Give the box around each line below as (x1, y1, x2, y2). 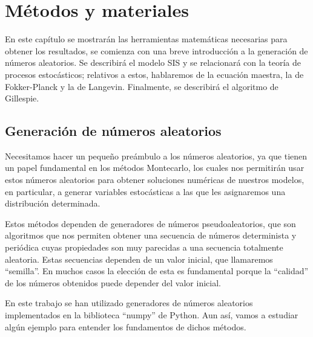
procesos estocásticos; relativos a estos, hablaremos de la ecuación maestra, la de (5, 68, 304, 80)
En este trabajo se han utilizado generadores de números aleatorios (5, 297, 253, 309)
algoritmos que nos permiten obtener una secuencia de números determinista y (5, 229, 297, 242)
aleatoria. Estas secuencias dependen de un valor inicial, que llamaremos (5, 252, 273, 265)
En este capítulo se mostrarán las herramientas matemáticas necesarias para (5, 33, 288, 45)
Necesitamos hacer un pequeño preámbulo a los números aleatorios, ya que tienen (5, 149, 308, 162)
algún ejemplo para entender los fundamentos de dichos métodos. (5, 320, 246, 333)
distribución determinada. (5, 197, 100, 210)
